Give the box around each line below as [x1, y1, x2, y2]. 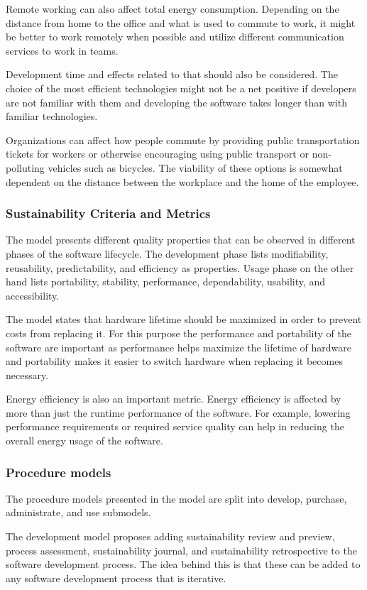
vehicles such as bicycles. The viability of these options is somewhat [48, 160, 343, 175]
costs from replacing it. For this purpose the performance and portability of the [6, 325, 351, 340]
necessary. [6, 367, 49, 382]
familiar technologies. [6, 109, 98, 124]
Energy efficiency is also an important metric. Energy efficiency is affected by [6, 391, 341, 406]
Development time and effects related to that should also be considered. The [6, 67, 338, 82]
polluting [6, 160, 45, 175]
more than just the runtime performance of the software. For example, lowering [6, 405, 351, 420]
